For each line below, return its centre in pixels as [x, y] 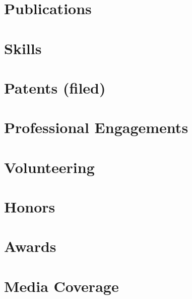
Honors [30, 207]
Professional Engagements [96, 127]
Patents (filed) [55, 87]
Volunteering [49, 167]
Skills [23, 48]
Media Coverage [61, 286]
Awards [30, 246]
